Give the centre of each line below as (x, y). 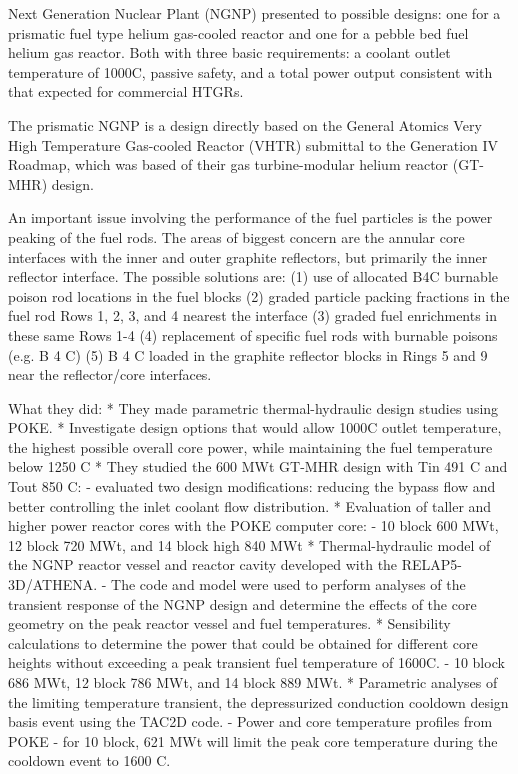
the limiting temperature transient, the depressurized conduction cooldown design (258, 701)
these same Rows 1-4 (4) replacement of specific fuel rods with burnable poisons (253, 334)
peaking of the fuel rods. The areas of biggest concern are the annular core (236, 236)
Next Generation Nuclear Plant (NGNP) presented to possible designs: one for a (254, 13)
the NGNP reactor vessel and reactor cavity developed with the (203, 564)
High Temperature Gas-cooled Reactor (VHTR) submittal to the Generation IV (253, 144)
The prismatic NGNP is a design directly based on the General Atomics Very (245, 124)
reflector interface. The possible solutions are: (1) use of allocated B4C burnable (253, 276)
